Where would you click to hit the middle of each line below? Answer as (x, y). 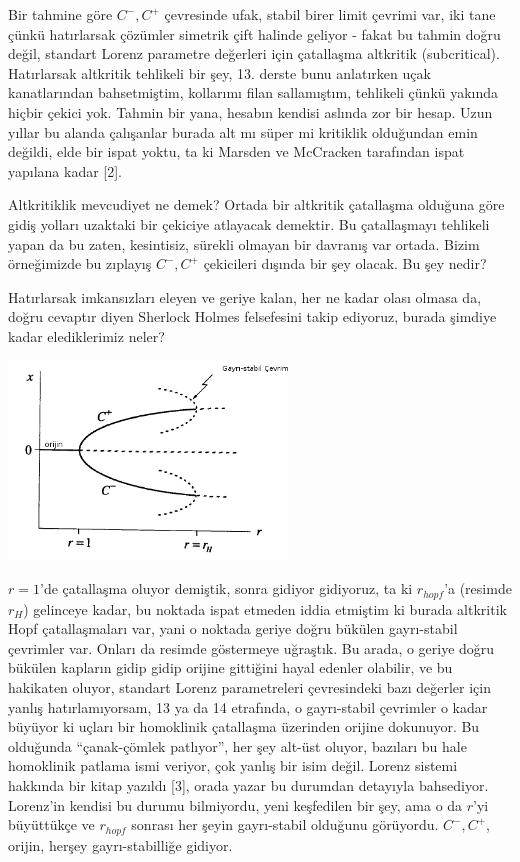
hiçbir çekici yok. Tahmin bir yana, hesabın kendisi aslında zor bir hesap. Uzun (250, 111)
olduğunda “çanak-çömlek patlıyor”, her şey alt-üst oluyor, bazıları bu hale (237, 745)
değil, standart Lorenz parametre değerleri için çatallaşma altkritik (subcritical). (254, 53)
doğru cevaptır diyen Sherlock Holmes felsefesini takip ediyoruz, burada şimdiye (252, 316)
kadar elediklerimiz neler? (86, 335)
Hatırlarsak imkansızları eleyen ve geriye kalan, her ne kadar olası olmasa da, (245, 296)
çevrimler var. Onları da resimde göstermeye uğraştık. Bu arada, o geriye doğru (251, 647)
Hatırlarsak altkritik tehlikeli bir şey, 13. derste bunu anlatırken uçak (219, 72)
